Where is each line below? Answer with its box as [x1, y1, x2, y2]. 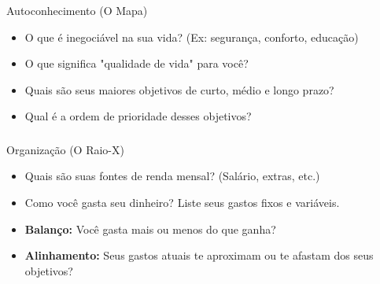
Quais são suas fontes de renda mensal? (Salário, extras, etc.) [24, 168, 320, 184]
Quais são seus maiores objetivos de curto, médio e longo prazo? [24, 81, 334, 98]
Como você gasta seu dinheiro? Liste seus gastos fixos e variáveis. [24, 194, 340, 210]
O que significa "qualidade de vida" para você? [24, 55, 249, 72]
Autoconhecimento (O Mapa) [6, 2, 148, 18]
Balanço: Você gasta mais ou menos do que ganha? [24, 220, 276, 237]
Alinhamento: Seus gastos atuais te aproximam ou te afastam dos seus [24, 247, 374, 264]
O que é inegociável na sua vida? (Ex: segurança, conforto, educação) [24, 28, 359, 45]
